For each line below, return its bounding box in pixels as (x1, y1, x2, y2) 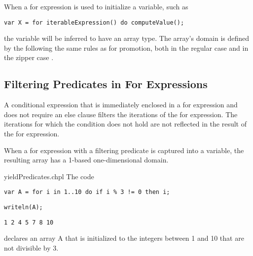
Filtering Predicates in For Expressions (4, 76, 208, 92)
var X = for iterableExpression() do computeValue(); (4, 19, 184, 26)
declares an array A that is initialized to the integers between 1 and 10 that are (4, 233, 244, 243)
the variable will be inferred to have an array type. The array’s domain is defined (4, 33, 250, 43)
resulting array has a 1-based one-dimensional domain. (4, 155, 169, 165)
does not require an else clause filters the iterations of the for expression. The (4, 109, 238, 119)
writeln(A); (4, 204, 43, 211)
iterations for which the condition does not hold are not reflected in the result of (4, 119, 247, 129)
